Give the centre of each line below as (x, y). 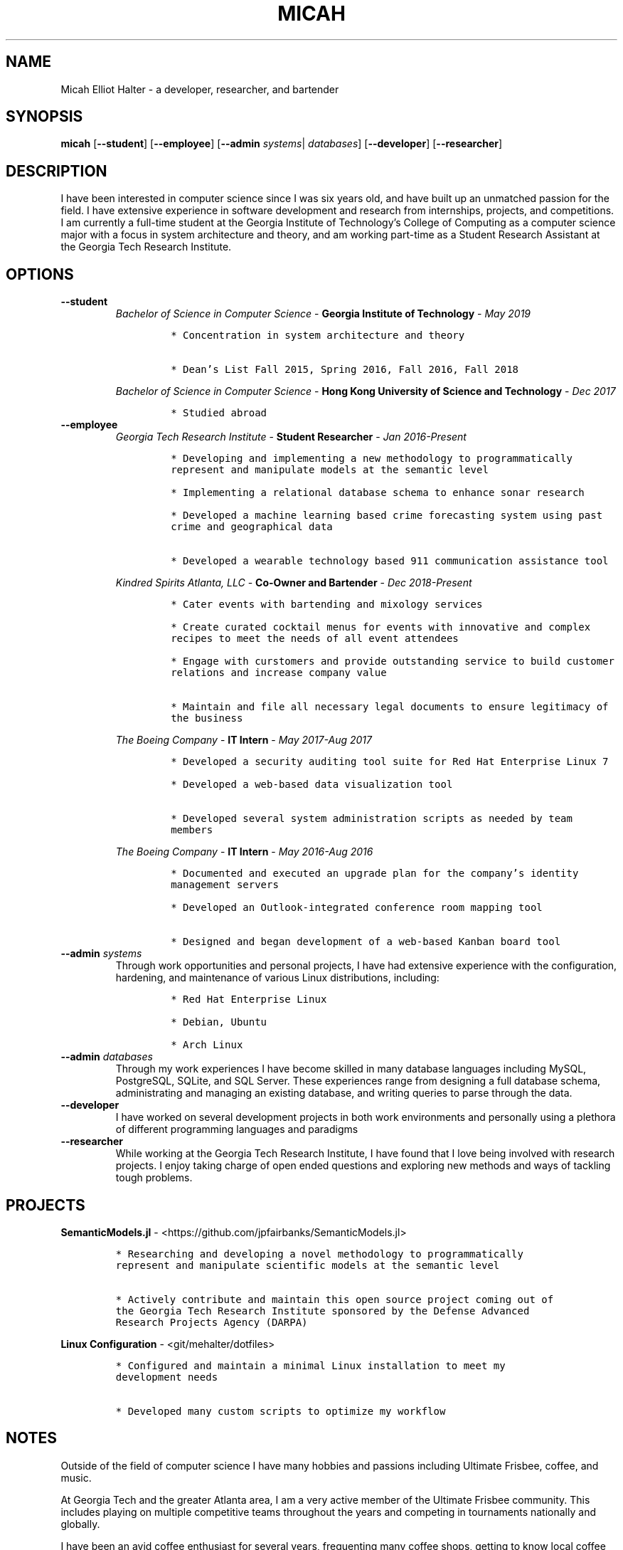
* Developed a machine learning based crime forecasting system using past (387, 516)
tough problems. (154, 1178)
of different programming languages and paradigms (237, 1129)
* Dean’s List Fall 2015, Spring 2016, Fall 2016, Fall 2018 (345, 370)
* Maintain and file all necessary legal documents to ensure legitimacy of (390, 707)
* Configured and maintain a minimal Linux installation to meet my (310, 1365)
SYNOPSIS (44, 117)
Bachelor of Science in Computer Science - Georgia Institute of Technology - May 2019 (323, 314)
